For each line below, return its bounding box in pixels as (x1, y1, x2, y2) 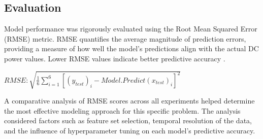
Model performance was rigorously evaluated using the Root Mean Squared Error (4, 23, 257, 34)
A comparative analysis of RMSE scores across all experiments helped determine (4, 95, 255, 106)
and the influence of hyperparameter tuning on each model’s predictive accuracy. (4, 125, 255, 135)
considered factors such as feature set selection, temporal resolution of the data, (4, 115, 252, 126)
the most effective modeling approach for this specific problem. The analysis (4, 105, 241, 116)
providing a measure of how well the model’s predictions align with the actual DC (4, 43, 259, 54)
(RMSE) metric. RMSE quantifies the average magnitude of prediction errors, (4, 33, 246, 44)
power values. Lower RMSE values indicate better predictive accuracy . (4, 53, 225, 63)
